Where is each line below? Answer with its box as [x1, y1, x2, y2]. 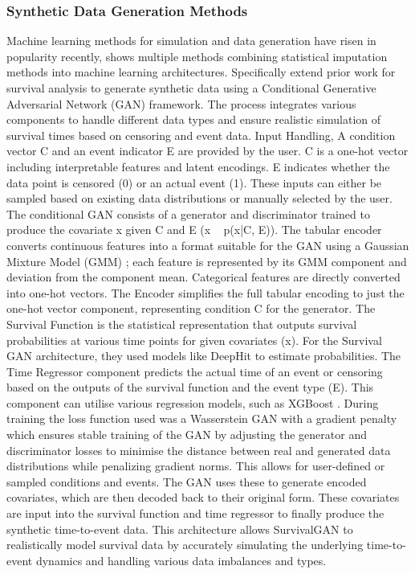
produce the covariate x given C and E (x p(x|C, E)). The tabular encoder [6, 221, 382, 238]
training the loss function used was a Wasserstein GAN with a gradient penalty [6, 410, 397, 427]
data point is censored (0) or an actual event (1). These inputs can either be [6, 174, 382, 191]
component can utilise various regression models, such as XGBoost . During [6, 394, 379, 411]
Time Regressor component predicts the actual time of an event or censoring [6, 363, 383, 379]
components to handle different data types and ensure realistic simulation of [6, 111, 381, 128]
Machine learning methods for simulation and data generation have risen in [6, 32, 376, 49]
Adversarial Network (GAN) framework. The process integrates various [6, 95, 356, 112]
